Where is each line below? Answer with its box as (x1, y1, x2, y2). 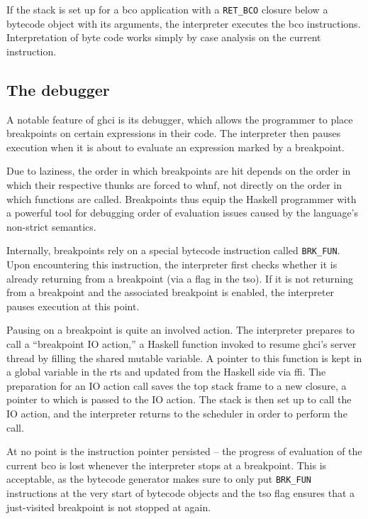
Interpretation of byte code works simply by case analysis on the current (6, 30, 321, 45)
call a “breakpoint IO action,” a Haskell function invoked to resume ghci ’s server (6, 337, 357, 351)
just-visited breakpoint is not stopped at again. (6, 499, 211, 514)
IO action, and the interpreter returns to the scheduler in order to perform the (6, 405, 347, 420)
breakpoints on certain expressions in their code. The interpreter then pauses (6, 126, 341, 141)
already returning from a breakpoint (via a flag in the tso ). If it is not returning (6, 271, 353, 285)
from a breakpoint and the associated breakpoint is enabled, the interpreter (6, 285, 335, 300)
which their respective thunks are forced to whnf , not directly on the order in (6, 177, 342, 192)
